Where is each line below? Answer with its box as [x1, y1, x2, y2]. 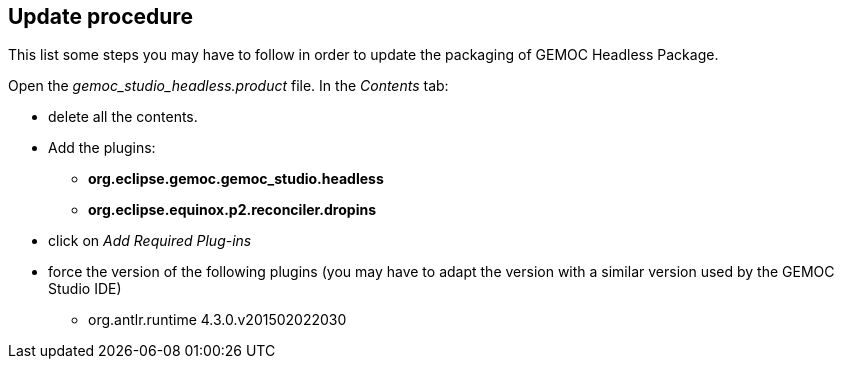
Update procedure [8, 4, 193, 29]
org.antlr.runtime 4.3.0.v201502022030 [88, 311, 347, 329]
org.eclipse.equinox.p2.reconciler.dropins [88, 201, 376, 219]
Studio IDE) [48, 280, 122, 298]
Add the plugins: [48, 139, 156, 157]
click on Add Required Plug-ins [48, 232, 252, 250]
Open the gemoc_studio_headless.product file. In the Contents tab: [8, 77, 449, 95]
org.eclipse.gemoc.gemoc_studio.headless [88, 170, 384, 188]
